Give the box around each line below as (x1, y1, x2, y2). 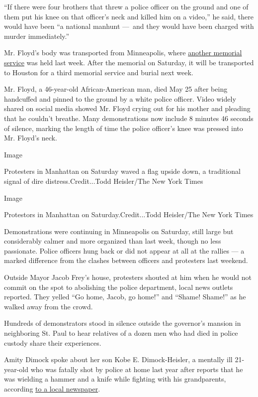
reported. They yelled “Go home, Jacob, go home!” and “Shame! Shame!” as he (4, 291, 246, 302)
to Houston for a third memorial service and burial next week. (4, 67, 193, 77)
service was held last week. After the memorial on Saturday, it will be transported (4, 57, 254, 67)
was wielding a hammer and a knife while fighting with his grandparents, (4, 374, 226, 384)
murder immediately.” (4, 30, 70, 41)
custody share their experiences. (4, 337, 101, 348)
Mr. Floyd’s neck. (4, 132, 57, 143)
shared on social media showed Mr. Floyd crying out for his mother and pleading (4, 103, 251, 114)
